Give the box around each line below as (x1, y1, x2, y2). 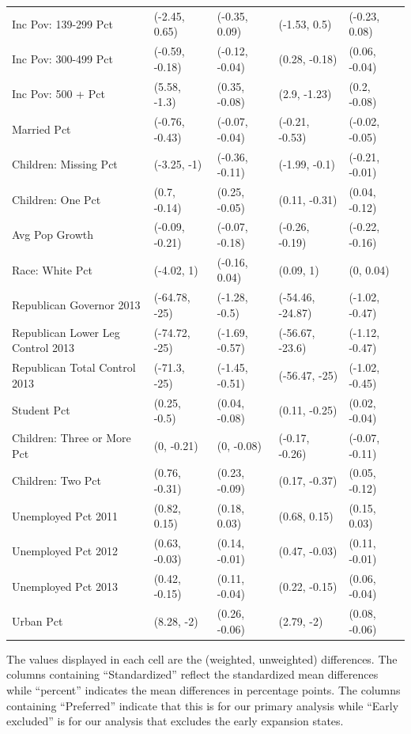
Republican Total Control (12, 359, 136, 376)
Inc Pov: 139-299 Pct (12, 15, 113, 32)
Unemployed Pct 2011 (12, 507, 118, 524)
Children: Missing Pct (12, 156, 118, 172)
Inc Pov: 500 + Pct (12, 85, 105, 102)
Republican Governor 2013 (12, 297, 141, 313)
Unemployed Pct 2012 (12, 543, 118, 559)
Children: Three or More (12, 429, 131, 445)
